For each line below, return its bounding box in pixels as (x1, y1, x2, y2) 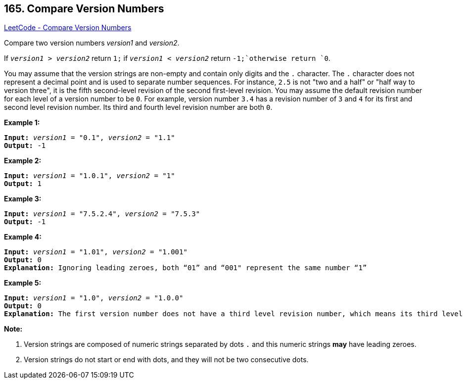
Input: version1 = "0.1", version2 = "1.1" (4, 134, 175, 142)
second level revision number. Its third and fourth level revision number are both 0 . (4, 103, 273, 112)
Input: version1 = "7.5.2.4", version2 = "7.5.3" (4, 210, 200, 218)
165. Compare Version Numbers (4, 2, 164, 15)
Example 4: (4, 233, 42, 241)
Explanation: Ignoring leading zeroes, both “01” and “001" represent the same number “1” (4, 264, 367, 272)
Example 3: (4, 194, 42, 203)
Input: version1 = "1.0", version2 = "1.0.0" (4, 294, 184, 302)
